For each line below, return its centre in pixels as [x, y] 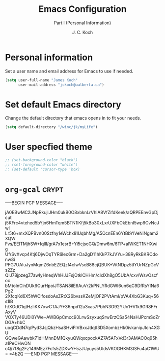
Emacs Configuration [82, 9]
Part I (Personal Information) [82, 23]
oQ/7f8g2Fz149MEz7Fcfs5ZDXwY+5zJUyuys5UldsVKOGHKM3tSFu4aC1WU [82, 348]
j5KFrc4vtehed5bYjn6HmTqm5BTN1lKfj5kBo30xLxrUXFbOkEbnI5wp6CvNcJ [82, 222]
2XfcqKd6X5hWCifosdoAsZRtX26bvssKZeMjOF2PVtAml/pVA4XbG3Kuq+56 [82, 296]
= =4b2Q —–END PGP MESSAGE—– [42, 354]
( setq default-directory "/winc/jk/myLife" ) [51, 127]
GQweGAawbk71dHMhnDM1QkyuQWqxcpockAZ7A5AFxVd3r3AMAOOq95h [82, 338]
